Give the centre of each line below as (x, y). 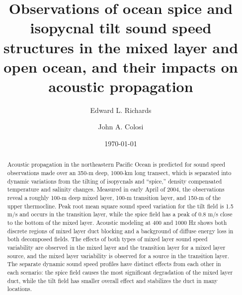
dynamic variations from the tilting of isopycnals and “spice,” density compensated (115, 181)
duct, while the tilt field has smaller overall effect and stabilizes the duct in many (112, 280)
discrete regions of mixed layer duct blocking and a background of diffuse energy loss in (120, 231)
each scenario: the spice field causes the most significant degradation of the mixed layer (120, 272)
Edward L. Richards (121, 110)
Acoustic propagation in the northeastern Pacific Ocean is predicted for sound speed (116, 164)
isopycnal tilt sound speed (121, 28)
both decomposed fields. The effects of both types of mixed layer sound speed (107, 239)
